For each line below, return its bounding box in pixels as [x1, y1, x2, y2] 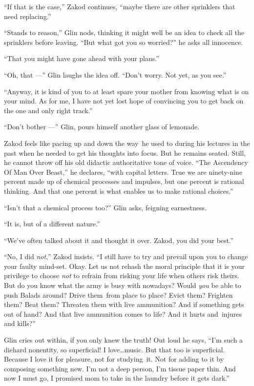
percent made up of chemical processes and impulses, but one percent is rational [4, 176, 244, 186]
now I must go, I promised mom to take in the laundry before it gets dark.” [4, 373, 230, 383]
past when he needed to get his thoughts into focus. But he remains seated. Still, [4, 147, 246, 158]
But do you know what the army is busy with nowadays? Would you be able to [4, 280, 241, 290]
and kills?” [4, 318, 36, 328]
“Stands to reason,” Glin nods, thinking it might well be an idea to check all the [4, 27, 244, 38]
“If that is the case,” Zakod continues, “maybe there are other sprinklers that [4, 1, 235, 11]
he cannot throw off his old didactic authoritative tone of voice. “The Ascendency [4, 157, 248, 167]
